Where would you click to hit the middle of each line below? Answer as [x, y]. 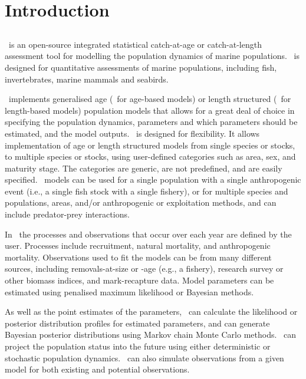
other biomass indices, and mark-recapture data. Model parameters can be [139, 280]
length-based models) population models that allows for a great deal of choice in [150, 110]
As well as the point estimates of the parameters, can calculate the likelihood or [151, 312]
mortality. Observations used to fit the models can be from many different [138, 257]
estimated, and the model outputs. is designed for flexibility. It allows [132, 133]
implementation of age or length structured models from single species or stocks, [150, 145]
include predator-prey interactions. [67, 214]
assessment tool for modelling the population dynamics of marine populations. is [152, 56]
